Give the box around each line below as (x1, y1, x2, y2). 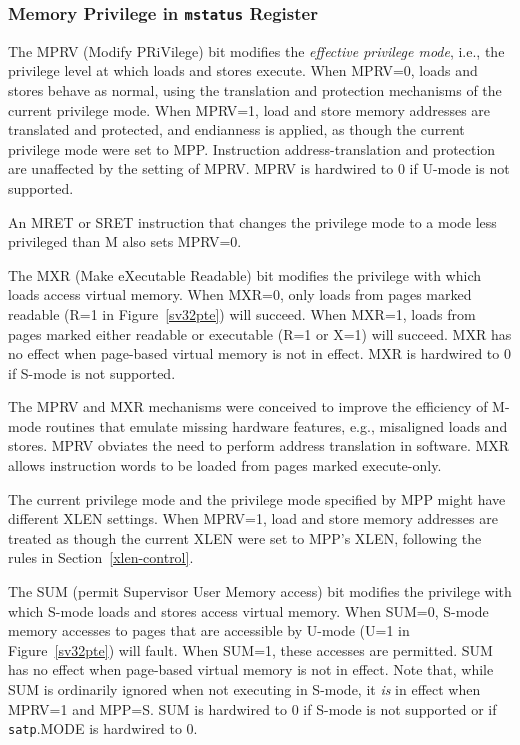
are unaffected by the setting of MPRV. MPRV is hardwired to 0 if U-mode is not (8, 158, 510, 179)
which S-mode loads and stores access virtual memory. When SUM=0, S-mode (8, 600, 489, 621)
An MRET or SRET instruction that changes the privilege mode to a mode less (8, 211, 497, 232)
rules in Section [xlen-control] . (8, 547, 194, 568)
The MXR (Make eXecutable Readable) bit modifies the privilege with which (8, 264, 481, 285)
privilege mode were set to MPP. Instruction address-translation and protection (8, 138, 496, 159)
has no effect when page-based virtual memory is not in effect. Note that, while (8, 659, 494, 680)
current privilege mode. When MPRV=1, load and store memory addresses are (8, 99, 491, 120)
